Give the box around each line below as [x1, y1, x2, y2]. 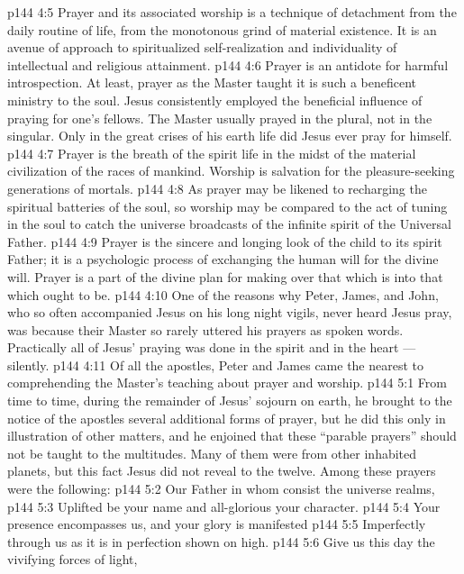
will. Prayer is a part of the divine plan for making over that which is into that [7, 267, 443, 286]
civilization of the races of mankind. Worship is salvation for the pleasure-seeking [7, 161, 455, 180]
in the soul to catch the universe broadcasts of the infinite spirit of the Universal [7, 214, 451, 233]
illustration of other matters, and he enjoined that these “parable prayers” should [7, 426, 457, 445]
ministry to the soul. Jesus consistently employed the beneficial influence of [7, 90, 423, 109]
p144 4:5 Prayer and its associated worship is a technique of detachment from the [7, 3, 457, 21]
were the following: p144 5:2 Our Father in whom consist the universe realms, [7, 479, 435, 498]
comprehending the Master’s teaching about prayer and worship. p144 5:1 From [7, 373, 447, 392]
